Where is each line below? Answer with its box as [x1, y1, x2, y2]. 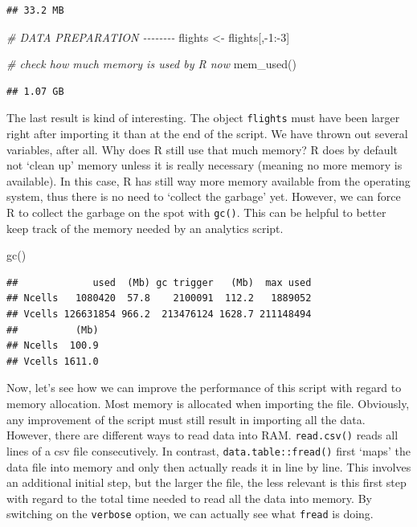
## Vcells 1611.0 [6, 355, 99, 367]
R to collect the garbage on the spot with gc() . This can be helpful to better [6, 204, 386, 220]
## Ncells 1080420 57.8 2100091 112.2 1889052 [6, 292, 312, 304]
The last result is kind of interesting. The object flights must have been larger [6, 109, 400, 126]
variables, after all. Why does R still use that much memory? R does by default [6, 141, 398, 157]
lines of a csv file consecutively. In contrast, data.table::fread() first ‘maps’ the [6, 442, 411, 459]
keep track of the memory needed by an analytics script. [6, 219, 284, 236]
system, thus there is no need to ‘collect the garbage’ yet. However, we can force [6, 188, 401, 205]
